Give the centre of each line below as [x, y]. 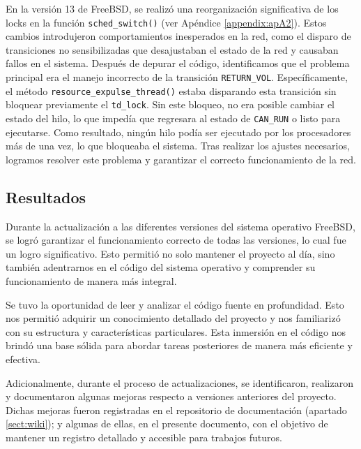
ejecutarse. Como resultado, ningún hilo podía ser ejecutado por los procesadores [178, 132]
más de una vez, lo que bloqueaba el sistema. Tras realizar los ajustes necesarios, [178, 146]
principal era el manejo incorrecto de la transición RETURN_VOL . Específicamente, [177, 77]
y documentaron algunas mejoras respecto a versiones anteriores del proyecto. [171, 396]
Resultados [46, 197]
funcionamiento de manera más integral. [91, 281]
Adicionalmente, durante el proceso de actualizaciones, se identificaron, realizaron [179, 382]
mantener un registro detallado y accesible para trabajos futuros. [144, 437]
